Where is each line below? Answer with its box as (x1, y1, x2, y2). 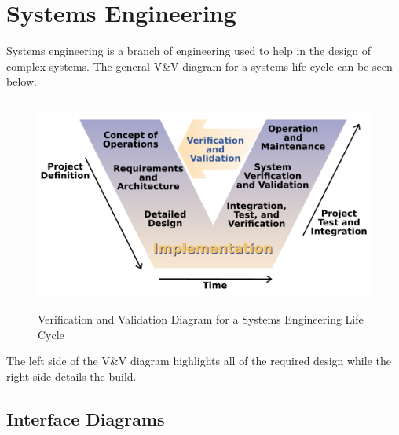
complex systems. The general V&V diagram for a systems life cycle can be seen (6, 57, 393, 74)
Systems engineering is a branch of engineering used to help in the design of (6, 42, 372, 59)
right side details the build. (6, 367, 137, 384)
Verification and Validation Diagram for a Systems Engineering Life (38, 311, 364, 327)
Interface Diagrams (6, 406, 165, 430)
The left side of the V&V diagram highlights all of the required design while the (6, 353, 391, 369)
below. (6, 73, 37, 90)
